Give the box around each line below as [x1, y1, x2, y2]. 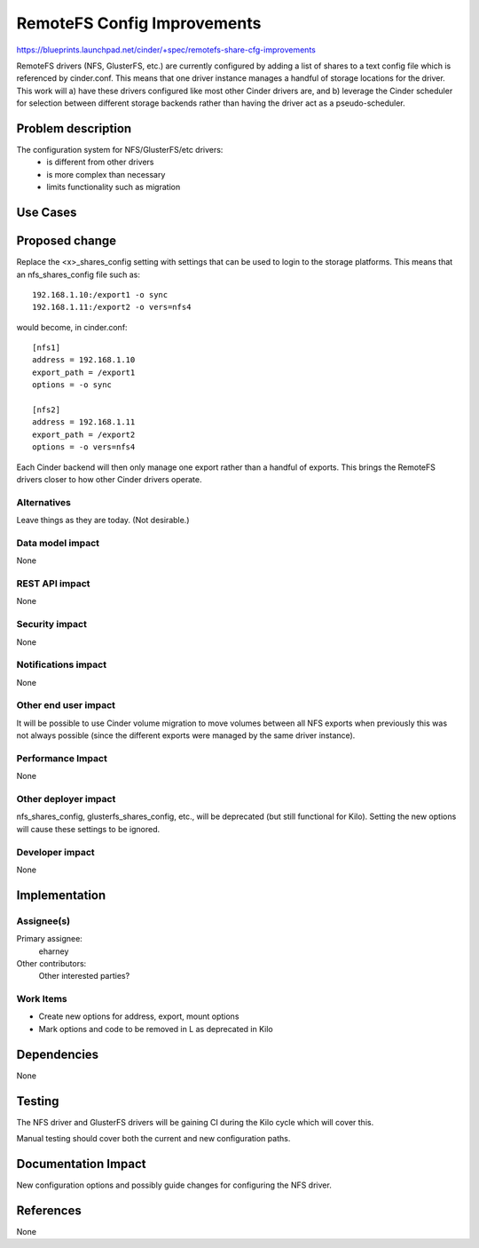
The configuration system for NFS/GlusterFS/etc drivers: [16, 145, 224, 155]
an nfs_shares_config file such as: [16, 269, 141, 280]
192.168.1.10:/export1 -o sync [32, 290, 169, 299]
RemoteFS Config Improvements [16, 13, 262, 33]
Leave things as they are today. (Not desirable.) [16, 515, 190, 526]
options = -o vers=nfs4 [32, 442, 136, 452]
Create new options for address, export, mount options [38, 1011, 239, 1021]
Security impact [16, 618, 88, 631]
